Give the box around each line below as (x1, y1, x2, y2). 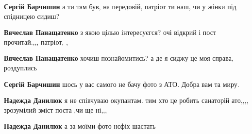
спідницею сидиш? (4, 11, 60, 21)
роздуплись (4, 62, 37, 72)
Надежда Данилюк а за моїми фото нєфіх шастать (4, 121, 156, 131)
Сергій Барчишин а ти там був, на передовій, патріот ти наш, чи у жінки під (4, 1, 236, 11)
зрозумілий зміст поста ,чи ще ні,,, (4, 104, 107, 115)
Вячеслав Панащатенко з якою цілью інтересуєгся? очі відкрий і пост (4, 27, 217, 37)
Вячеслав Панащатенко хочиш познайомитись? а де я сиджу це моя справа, (4, 53, 234, 63)
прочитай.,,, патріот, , (4, 36, 68, 47)
